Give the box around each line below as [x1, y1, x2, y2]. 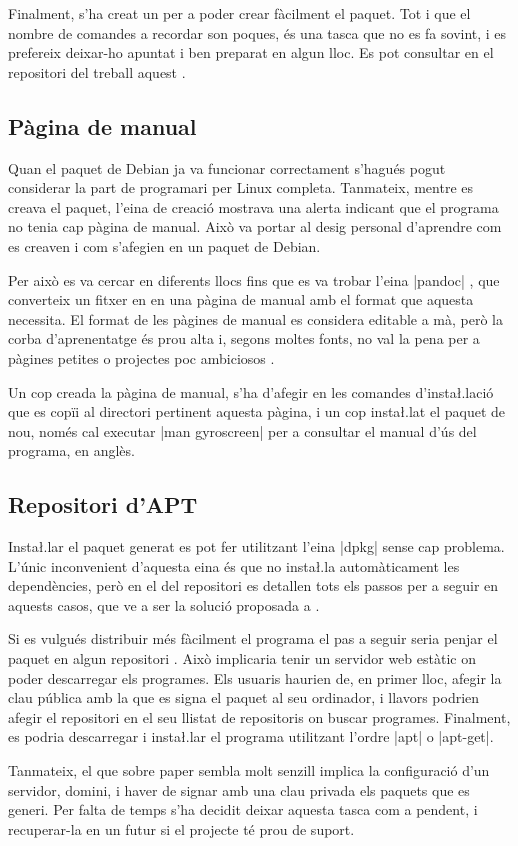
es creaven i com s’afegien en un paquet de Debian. [8, 235, 321, 256]
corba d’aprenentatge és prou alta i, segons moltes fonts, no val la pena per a [8, 328, 480, 349]
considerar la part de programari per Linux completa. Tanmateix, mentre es [8, 177, 473, 198]
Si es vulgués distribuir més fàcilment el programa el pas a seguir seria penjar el [8, 628, 498, 649]
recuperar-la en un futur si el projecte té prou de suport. [8, 818, 355, 839]
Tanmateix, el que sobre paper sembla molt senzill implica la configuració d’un [8, 760, 490, 781]
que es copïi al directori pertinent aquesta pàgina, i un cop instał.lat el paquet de [8, 401, 506, 422]
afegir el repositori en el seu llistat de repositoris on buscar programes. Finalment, [8, 706, 511, 727]
